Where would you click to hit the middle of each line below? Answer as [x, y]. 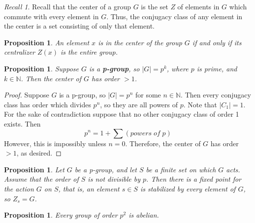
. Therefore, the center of [163, 143]
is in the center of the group [140, 42]
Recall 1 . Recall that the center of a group [67, 6]
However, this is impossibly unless [55, 143]
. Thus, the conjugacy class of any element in [175, 16]
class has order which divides [48, 104]
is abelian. [144, 215]
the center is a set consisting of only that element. [79, 26]
